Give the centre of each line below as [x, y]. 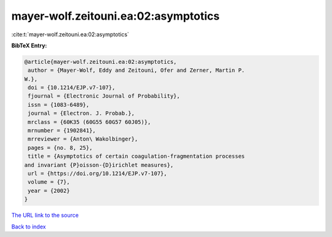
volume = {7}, [49, 182]
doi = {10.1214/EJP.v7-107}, [72, 88]
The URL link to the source [45, 216]
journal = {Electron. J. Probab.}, [81, 113]
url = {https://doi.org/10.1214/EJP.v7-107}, [97, 173]
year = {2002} [49, 191]
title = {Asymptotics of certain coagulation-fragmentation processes [136, 156]
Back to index [29, 227]
